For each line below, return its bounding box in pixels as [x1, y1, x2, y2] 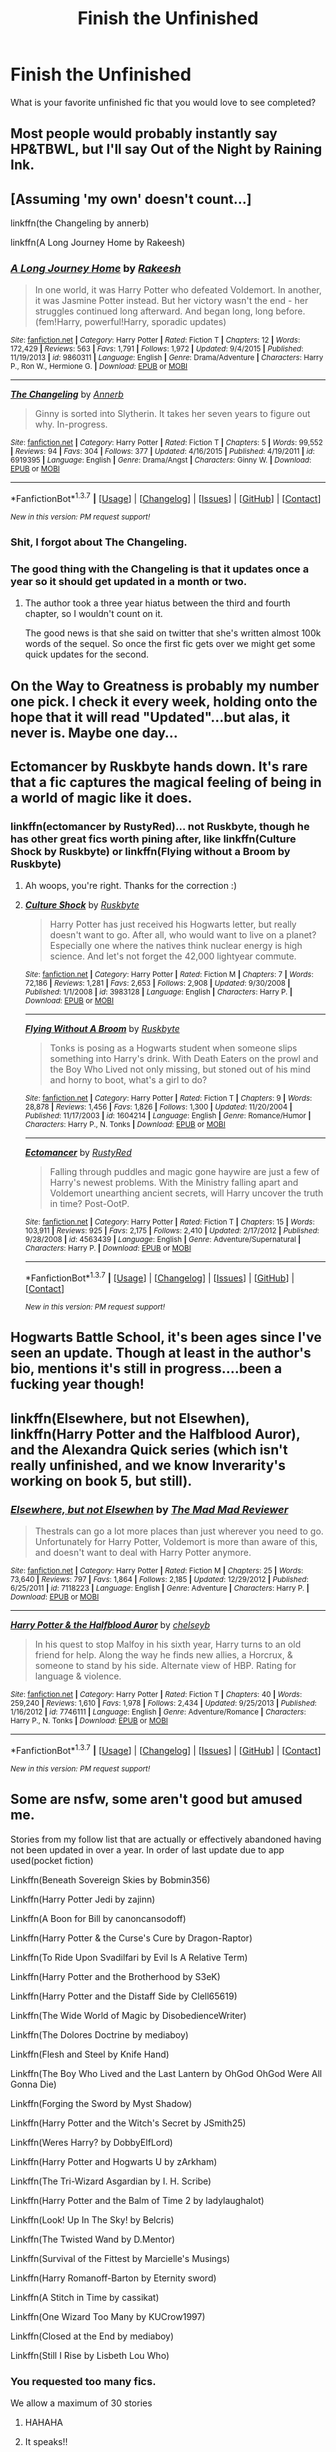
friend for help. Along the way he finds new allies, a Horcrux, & [34, 1649, 293, 1661]
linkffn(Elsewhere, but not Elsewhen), [10, 1410, 250, 1427]
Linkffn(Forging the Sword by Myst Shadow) [10, 2097, 193, 2109]
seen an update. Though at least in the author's [10, 1345, 312, 1362]
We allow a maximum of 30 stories [10, 2397, 153, 2409]
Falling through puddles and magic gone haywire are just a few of [49, 1166, 320, 1178]
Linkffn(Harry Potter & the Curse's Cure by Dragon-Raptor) [10, 1932, 253, 1944]
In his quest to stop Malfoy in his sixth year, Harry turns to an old [34, 1638, 302, 1651]
